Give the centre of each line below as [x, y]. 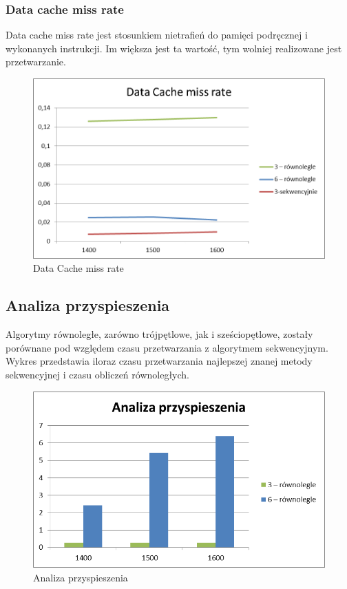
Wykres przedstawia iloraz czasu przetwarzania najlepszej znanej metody [159, 361]
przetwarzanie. [36, 62]
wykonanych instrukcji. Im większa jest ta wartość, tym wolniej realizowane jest [174, 48]
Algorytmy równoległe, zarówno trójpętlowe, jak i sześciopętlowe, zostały [159, 334]
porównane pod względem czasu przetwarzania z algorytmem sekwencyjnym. [167, 347]
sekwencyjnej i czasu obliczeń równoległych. [97, 374]
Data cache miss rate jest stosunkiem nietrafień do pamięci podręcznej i [157, 35]
